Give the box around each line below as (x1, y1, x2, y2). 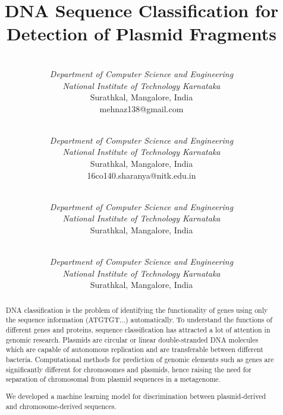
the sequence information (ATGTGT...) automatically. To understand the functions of (5, 315, 272, 325)
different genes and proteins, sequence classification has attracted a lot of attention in (5, 325, 271, 335)
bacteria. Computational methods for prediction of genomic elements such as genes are (5, 354, 274, 365)
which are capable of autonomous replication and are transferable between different (5, 344, 263, 354)
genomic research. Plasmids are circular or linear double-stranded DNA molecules (5, 334, 259, 344)
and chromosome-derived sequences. (5, 401, 117, 411)
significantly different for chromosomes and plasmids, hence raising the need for (5, 364, 251, 374)
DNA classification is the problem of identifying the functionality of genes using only (5, 305, 268, 315)
